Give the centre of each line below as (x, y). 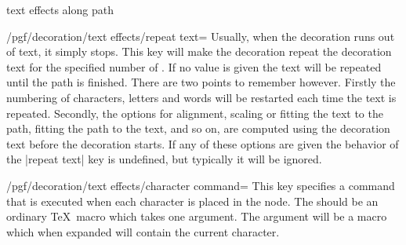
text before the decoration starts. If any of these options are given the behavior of (203, 143)
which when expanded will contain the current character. (143, 231)
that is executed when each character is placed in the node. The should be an (192, 201)
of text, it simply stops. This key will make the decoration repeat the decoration (199, 51)
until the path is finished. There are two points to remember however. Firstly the (201, 82)
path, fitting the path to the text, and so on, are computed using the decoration (198, 128)
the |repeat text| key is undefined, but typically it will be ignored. (164, 159)
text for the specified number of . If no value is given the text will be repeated (194, 66)
